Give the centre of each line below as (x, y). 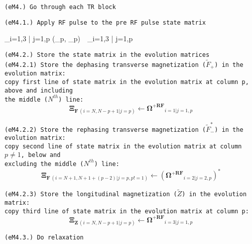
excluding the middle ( (44, 164)
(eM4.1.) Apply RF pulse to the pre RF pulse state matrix (105, 22)
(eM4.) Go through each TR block (60, 7)
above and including (39, 90)
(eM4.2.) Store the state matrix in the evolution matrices (107, 55)
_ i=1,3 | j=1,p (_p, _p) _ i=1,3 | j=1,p (69, 38)
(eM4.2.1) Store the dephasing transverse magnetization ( (105, 65)
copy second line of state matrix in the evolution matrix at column (123, 147)
